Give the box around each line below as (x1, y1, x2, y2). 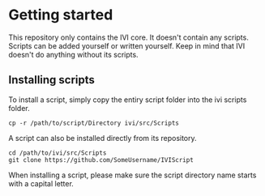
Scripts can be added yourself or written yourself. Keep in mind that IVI (8, 40, 246, 50)
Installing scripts (8, 73, 96, 87)
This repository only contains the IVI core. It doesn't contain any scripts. (8, 32, 249, 42)
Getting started (8, 6, 113, 24)
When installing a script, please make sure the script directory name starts (8, 170, 257, 180)
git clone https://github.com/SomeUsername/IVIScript (8, 156, 194, 164)
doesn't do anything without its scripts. (8, 49, 139, 59)
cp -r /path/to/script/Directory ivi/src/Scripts (8, 119, 180, 127)
